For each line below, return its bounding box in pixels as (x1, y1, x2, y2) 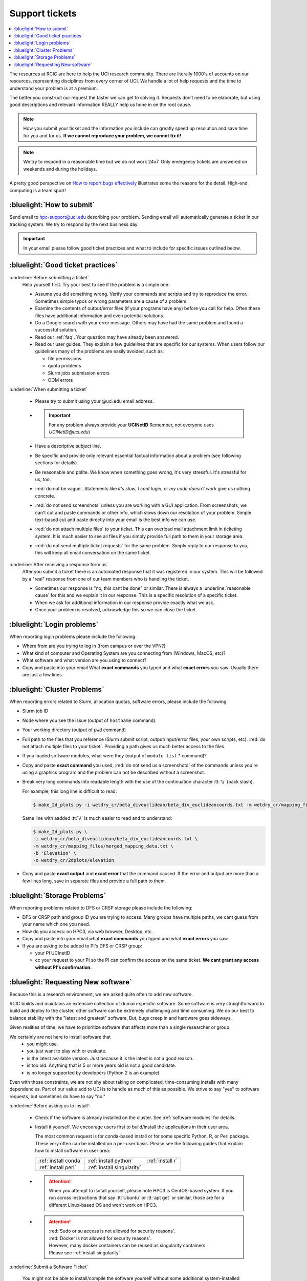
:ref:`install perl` (38, 1164, 76, 1171)
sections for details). (35, 460, 79, 466)
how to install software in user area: (35, 1148, 111, 1154)
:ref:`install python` (87, 1157, 133, 1164)
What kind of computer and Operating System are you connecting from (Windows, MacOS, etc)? (22, 650, 226, 656)
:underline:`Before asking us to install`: (9, 1103, 91, 1109)
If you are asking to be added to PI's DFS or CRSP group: (22, 943, 143, 949)
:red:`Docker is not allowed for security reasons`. (49, 1235, 152, 1241)
